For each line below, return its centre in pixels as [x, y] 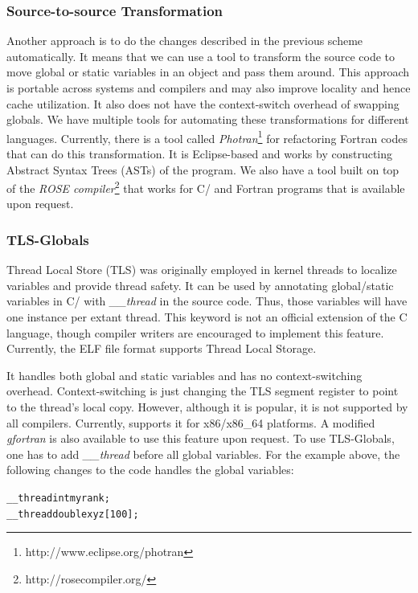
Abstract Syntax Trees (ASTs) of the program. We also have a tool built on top [203, 169]
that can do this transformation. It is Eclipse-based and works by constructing [200, 154]
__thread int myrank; [58, 498]
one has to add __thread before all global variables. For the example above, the [203, 454]
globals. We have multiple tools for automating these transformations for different [208, 119]
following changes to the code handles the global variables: [150, 470]
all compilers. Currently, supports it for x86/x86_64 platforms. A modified [191, 422]
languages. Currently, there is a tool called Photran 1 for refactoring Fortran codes [207, 137]
